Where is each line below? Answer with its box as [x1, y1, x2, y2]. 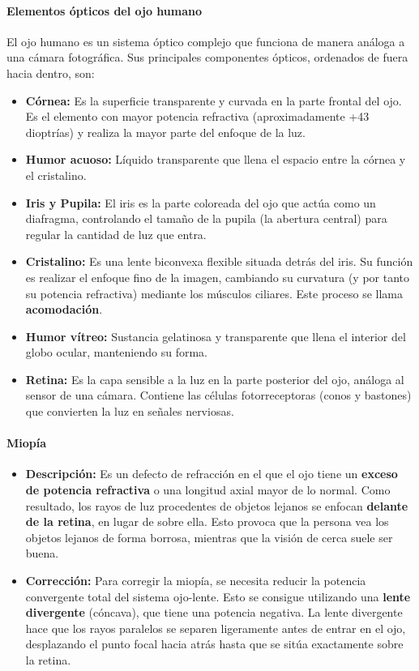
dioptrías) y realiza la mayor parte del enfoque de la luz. [25, 123, 306, 140]
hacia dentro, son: [6, 64, 95, 81]
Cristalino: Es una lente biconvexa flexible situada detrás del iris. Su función [25, 253, 413, 270]
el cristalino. [25, 166, 87, 183]
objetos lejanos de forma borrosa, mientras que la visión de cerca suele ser [25, 528, 393, 545]
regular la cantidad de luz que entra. [25, 225, 207, 242]
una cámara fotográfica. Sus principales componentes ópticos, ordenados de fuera [6, 49, 408, 66]
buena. [25, 545, 59, 562]
